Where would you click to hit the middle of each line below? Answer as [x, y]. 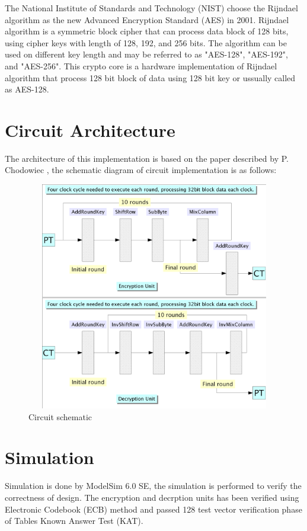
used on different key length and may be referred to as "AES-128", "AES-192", [146, 54]
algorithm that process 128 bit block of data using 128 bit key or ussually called [150, 77]
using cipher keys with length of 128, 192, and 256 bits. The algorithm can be [146, 42]
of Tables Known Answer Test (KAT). [74, 521]
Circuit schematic [60, 416]
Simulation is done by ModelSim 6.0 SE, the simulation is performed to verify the [153, 486]
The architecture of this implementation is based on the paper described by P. [147, 158]
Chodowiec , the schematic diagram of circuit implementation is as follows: [141, 170]
